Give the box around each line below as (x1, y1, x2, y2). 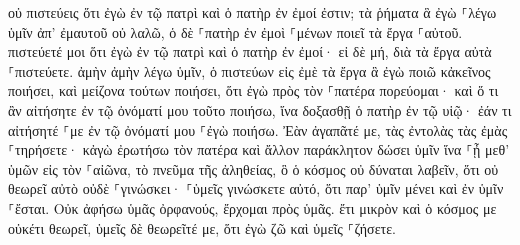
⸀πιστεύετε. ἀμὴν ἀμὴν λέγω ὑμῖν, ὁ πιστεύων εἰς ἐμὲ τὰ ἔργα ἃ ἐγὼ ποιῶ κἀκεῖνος (8, 60, 491, 81)
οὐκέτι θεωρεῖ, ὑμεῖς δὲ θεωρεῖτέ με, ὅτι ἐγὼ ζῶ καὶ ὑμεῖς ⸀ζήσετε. (8, 217, 396, 238)
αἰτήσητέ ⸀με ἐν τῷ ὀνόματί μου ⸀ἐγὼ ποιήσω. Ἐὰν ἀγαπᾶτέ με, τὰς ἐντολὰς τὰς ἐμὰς (8, 119, 508, 140)
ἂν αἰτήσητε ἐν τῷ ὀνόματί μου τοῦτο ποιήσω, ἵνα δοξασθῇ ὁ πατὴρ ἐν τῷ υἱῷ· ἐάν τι (8, 99, 512, 120)
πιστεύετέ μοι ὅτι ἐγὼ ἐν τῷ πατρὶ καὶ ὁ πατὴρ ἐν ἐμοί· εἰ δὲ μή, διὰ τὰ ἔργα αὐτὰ (8, 41, 492, 62)
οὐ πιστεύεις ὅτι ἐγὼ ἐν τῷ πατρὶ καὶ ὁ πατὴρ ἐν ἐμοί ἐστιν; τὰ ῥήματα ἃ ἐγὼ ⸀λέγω (8, 2, 497, 22)
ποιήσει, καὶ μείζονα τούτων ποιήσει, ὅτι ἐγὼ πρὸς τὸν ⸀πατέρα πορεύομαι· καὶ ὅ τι (8, 80, 499, 101)
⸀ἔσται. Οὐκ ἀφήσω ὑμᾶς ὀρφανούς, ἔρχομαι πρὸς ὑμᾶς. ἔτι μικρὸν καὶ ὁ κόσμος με (8, 197, 497, 218)
